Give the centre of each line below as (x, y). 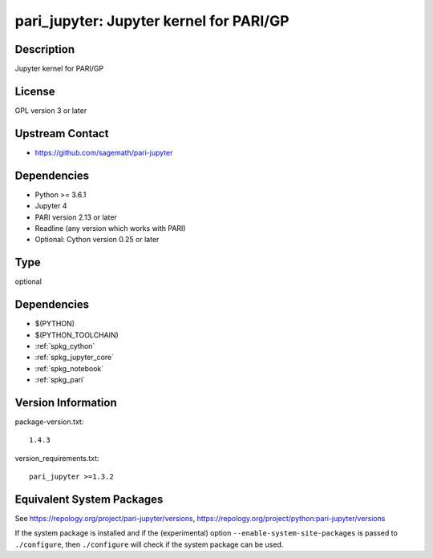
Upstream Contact (62, 133)
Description (45, 49)
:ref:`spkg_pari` (60, 380)
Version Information (66, 402)
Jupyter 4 (51, 206)
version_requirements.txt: (57, 458)
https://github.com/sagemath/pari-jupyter (104, 152)
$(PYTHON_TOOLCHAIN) (77, 335)
